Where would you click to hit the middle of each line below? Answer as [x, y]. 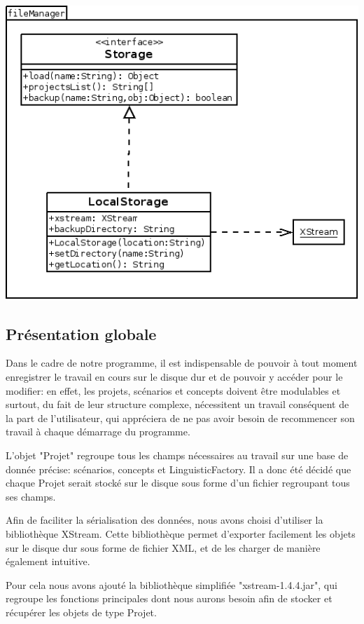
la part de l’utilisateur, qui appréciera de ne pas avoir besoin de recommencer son [180, 418]
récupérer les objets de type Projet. [81, 612]
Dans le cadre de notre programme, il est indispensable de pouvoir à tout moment [182, 363]
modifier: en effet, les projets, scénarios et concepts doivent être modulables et [173, 390]
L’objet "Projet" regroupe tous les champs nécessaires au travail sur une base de [177, 455]
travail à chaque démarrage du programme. [98, 432]
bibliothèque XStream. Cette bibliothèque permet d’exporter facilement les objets [181, 534]
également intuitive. [48, 561]
